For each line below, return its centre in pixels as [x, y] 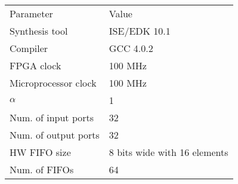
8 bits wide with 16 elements [169, 152]
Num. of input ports [52, 117]
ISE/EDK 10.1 [140, 31]
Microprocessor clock [53, 83]
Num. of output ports [55, 135]
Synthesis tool [39, 31]
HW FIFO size [40, 152]
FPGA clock [35, 65]
